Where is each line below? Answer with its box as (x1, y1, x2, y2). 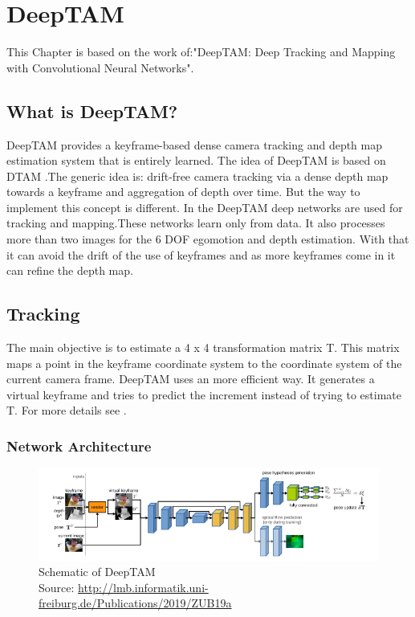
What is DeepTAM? (6, 98, 178, 123)
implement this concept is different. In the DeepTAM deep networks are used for (6, 198, 403, 215)
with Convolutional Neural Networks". (6, 59, 194, 76)
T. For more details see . (6, 402, 127, 419)
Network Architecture (6, 435, 152, 456)
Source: (39, 578, 75, 595)
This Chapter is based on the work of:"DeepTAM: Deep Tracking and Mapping (6, 43, 396, 60)
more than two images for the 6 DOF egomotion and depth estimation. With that (6, 231, 409, 247)
